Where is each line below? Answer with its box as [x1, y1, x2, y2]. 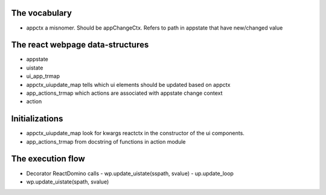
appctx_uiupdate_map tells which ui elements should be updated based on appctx [26, 81, 231, 88]
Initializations [11, 113, 63, 124]
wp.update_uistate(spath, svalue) [26, 178, 109, 185]
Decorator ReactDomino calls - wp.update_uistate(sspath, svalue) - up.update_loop [26, 170, 234, 177]
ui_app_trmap [26, 72, 60, 80]
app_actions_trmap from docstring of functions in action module [26, 138, 187, 145]
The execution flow [11, 154, 86, 164]
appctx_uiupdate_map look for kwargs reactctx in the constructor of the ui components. [26, 130, 245, 137]
